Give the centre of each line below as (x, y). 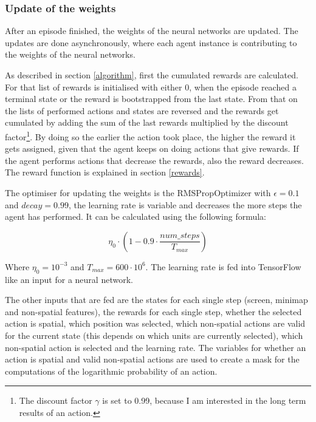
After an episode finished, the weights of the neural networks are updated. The (152, 31)
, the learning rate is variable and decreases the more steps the (185, 204)
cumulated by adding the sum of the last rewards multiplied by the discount (147, 122)
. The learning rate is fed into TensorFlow (223, 266)
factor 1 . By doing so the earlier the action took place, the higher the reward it (150, 135)
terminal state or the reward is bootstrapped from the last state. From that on (151, 99)
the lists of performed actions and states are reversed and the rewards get (142, 110)
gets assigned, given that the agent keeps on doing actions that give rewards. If (152, 148)
